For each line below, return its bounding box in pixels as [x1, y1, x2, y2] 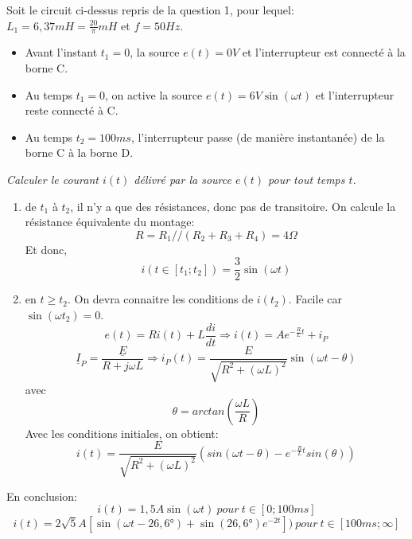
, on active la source [105, 86, 203, 103]
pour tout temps [268, 170, 345, 187]
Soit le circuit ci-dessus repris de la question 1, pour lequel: [6, 2, 294, 18]
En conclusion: [6, 487, 77, 504]
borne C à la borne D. [25, 144, 134, 161]
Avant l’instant [25, 44, 98, 61]
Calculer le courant [6, 170, 99, 187]
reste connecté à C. [25, 102, 119, 119]
